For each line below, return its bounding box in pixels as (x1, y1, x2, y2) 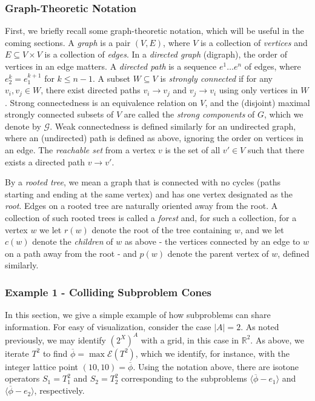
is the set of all (165, 144, 220, 156)
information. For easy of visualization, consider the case (5, 320, 211, 333)
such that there (247, 144, 304, 156)
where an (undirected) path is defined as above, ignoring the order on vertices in (5, 131, 303, 144)
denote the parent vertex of (167, 247, 269, 259)
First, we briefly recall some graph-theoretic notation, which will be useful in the (5, 24, 304, 37)
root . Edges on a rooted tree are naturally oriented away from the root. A (5, 199, 278, 212)
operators (5, 372, 40, 385)
